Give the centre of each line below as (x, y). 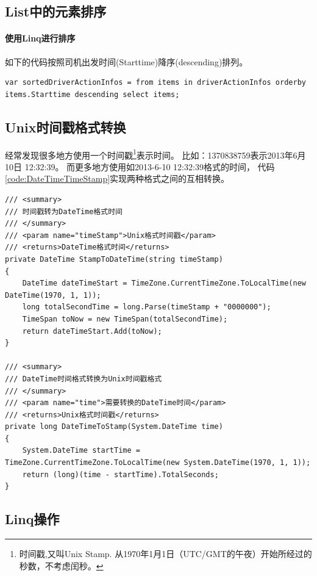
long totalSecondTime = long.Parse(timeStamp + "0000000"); (147, 307)
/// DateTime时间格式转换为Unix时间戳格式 (84, 379)
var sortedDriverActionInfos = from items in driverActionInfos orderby (155, 83)
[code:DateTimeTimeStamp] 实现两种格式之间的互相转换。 (117, 178)
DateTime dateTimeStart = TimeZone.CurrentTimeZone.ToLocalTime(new (164, 283)
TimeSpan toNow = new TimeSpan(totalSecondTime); (125, 319)
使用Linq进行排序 (40, 38)
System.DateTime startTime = (81, 451)
